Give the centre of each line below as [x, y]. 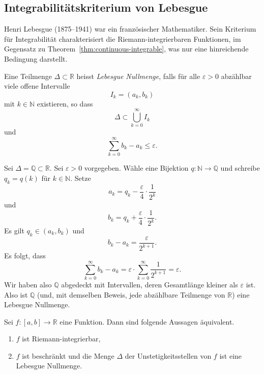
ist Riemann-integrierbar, [61, 339]
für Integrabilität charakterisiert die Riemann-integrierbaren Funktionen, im [123, 38]
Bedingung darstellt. [36, 58]
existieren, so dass [65, 103]
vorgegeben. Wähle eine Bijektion [136, 168]
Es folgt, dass [25, 256]
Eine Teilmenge [28, 76]
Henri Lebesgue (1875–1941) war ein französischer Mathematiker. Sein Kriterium [130, 29]
